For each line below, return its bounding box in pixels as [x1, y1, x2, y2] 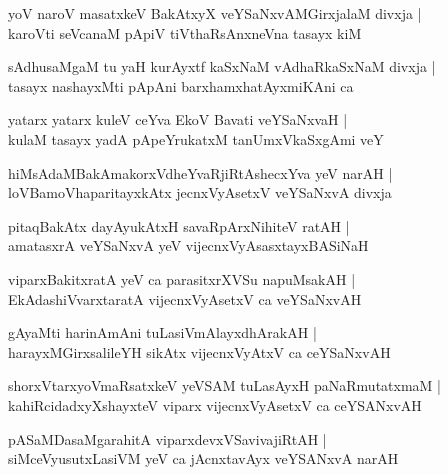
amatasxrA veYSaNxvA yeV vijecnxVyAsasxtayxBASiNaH [8, 235, 369, 256]
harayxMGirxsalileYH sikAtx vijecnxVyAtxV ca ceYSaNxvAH [8, 341, 391, 362]
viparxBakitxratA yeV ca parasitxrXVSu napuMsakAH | [8, 268, 356, 289]
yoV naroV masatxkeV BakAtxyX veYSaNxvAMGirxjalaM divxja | [8, 3, 422, 23]
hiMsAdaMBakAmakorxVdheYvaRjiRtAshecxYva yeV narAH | [8, 162, 393, 183]
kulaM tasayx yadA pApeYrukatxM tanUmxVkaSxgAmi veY [8, 128, 384, 149]
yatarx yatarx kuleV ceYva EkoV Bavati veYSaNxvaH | [8, 109, 348, 130]
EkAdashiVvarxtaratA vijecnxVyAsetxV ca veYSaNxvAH [8, 288, 362, 309]
